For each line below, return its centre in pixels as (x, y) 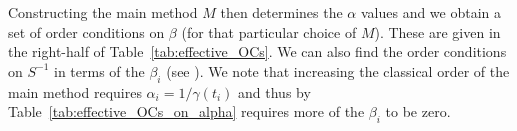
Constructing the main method (103, 12)
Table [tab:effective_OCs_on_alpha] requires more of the (186, 111)
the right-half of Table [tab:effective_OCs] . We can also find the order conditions (257, 51)
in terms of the (99, 70)
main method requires (75, 91)
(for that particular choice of (269, 31)
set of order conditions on (86, 31)
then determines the (281, 12)
